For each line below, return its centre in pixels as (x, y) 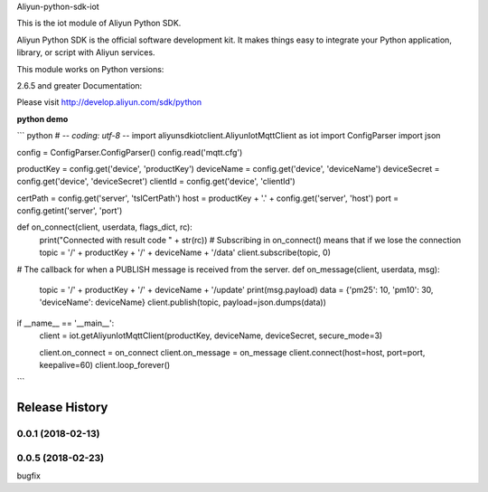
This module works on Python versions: (90, 69)
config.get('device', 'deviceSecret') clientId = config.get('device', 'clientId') (156, 182)
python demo (42, 118)
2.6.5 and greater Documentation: (80, 85)
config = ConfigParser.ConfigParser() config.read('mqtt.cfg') (130, 152)
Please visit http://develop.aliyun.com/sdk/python (109, 102)
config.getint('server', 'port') (70, 211)
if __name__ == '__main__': (66, 323)
